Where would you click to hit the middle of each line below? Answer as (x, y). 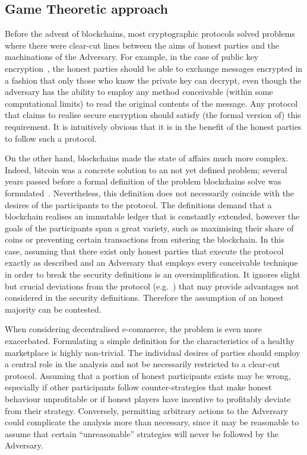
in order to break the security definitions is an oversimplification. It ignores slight (153, 274)
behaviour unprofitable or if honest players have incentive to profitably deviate (148, 399)
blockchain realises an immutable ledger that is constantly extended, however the (152, 216)
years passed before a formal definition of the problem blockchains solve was (143, 181)
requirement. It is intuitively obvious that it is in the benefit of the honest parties (153, 126)
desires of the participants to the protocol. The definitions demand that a (138, 204)
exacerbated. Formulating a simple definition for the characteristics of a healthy (150, 341)
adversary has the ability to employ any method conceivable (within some (139, 92)
